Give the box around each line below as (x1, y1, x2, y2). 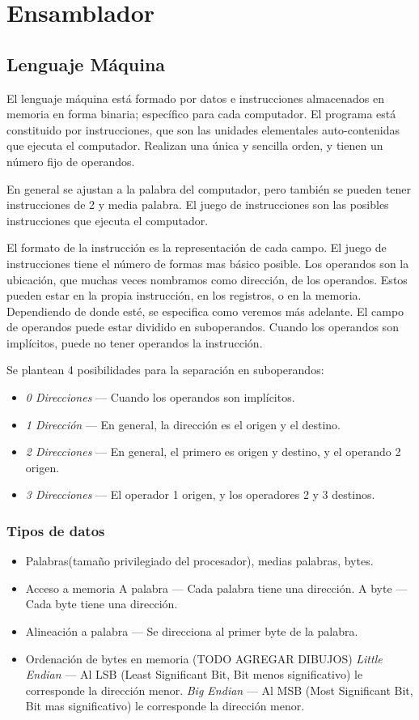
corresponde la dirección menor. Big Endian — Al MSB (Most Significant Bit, (25, 681, 413, 698)
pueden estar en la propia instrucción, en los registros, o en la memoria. (6, 287, 362, 304)
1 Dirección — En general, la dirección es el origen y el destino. (25, 415, 341, 432)
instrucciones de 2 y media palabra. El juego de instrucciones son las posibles (6, 196, 389, 213)
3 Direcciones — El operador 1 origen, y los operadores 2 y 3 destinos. (25, 486, 375, 503)
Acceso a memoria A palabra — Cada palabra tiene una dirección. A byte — (25, 579, 408, 596)
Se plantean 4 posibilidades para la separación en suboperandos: (6, 361, 324, 378)
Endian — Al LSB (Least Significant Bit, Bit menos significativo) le (25, 666, 363, 683)
